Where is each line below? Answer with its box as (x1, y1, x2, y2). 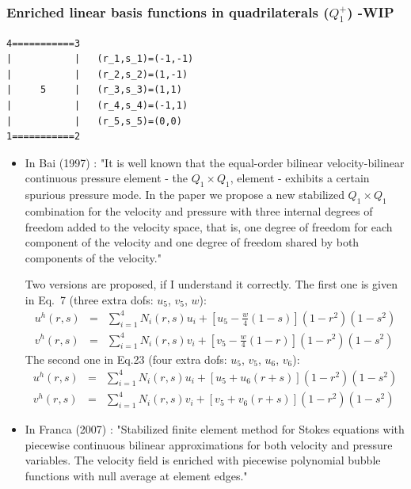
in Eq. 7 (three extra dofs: (25, 291, 154, 308)
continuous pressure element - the (25, 170, 188, 186)
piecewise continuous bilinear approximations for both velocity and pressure (25, 436, 393, 453)
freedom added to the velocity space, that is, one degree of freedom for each (25, 218, 393, 235)
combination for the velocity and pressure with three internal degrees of (25, 202, 373, 219)
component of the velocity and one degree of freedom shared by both (25, 234, 360, 250)
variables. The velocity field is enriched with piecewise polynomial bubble (25, 452, 381, 468)
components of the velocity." (25, 249, 162, 266)
